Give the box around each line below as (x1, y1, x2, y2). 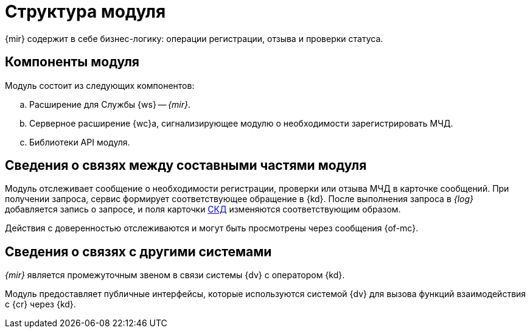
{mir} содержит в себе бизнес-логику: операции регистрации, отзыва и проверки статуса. (5, 33, 383, 44)
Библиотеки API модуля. (29, 136, 130, 147)
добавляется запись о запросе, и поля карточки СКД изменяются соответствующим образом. (5, 204, 401, 215)
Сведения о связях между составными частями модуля (5, 158, 367, 174)
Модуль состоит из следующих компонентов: (5, 80, 195, 91)
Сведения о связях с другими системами (5, 244, 272, 259)
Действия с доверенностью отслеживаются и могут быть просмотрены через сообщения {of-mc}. (5, 223, 419, 234)
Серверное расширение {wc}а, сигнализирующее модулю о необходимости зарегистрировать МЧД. (29, 117, 453, 128)
